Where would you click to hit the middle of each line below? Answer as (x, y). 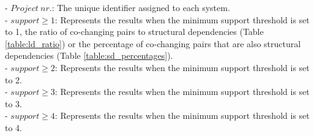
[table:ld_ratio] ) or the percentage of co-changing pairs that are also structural (153, 43)
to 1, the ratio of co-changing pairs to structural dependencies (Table (134, 32)
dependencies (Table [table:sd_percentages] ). (89, 55)
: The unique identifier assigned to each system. (141, 7)
